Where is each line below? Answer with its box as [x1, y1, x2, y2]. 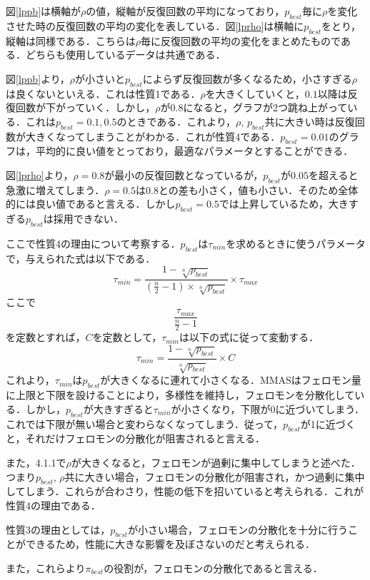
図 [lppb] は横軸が [6, 4, 81, 18]
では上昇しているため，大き [219, 196, 349, 211]
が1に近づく [300, 416, 356, 431]
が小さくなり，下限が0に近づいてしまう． [171, 401, 365, 416]
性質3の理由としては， [6, 522, 111, 536]
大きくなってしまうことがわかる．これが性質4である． [25, 128, 281, 143]
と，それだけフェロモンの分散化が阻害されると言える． [6, 431, 266, 446]
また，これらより [6, 560, 86, 575]
